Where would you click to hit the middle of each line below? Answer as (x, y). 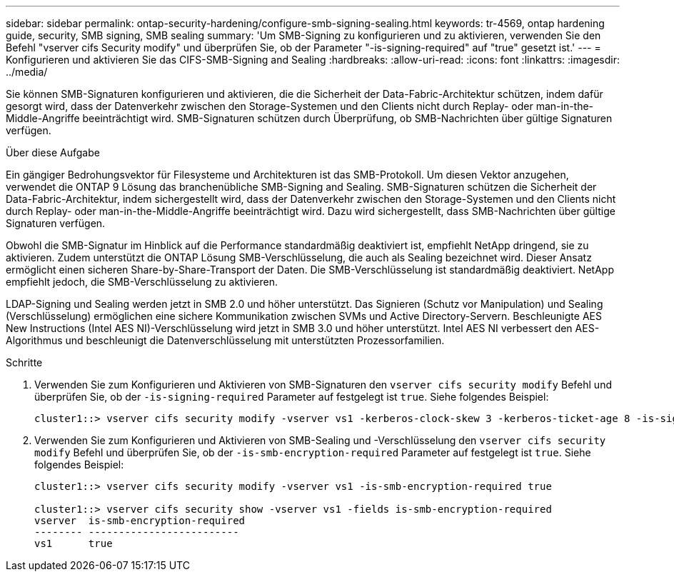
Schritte (24, 362)
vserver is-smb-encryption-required (140, 521)
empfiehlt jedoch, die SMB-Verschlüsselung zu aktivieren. (142, 282)
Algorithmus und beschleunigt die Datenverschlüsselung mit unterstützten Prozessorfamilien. (225, 340)
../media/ (27, 72)
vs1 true (74, 543)
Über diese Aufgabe (53, 152)
